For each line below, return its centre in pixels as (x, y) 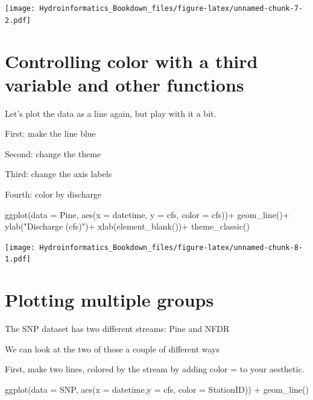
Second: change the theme (53, 153)
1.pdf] (18, 259)
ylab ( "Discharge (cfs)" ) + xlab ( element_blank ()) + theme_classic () (127, 226)
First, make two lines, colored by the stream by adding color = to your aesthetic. (155, 369)
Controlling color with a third (131, 61)
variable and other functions (125, 84)
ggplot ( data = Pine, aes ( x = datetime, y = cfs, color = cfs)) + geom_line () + (147, 214)
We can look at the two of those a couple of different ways (112, 348)
